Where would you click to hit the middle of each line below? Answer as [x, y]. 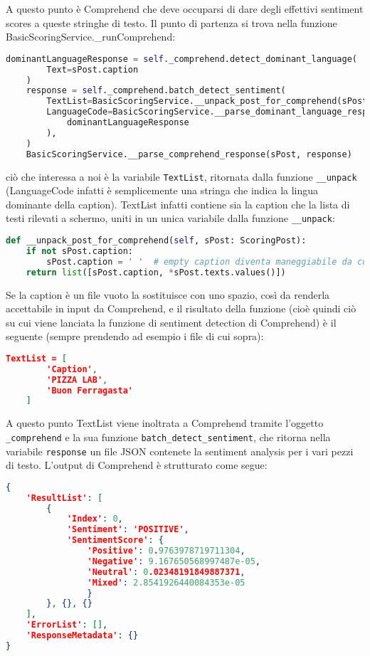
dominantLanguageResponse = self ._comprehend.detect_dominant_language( [182, 59]
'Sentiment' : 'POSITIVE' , [128, 530]
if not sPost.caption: [80, 251]
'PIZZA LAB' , [77, 380]
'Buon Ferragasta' [90, 390]
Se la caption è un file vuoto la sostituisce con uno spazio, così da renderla [168, 294]
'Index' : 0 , [95, 519]
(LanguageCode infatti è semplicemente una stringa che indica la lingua [162, 190]
